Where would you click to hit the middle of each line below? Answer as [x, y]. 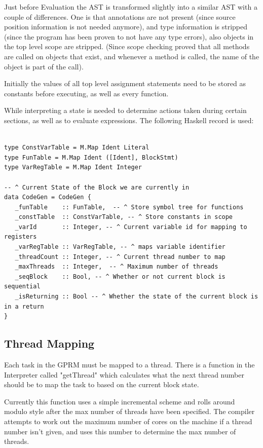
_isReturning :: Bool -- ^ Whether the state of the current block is [137, 297]
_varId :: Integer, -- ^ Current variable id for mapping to [131, 227]
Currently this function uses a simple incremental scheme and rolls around [120, 401]
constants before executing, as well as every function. [86, 93]
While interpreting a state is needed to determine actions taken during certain [125, 110]
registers [21, 237]
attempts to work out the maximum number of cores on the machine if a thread [128, 421]
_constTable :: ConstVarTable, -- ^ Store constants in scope [124, 217]
